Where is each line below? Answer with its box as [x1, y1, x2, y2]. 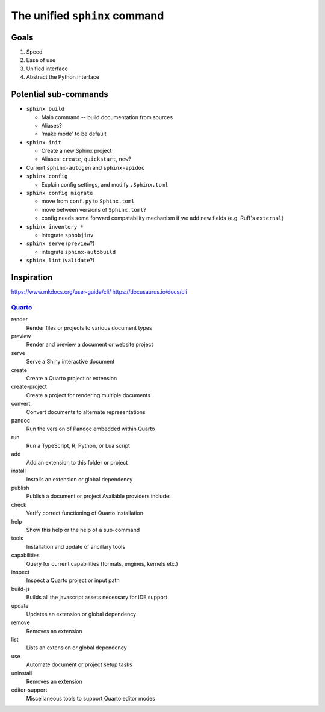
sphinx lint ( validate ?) [26, 256, 95, 264]
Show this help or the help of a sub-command [26, 526, 140, 533]
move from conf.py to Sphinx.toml [41, 197, 135, 205]
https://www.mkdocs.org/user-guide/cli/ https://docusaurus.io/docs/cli [11, 288, 188, 296]
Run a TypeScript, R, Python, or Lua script [26, 442, 131, 450]
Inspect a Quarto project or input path [26, 577, 120, 584]
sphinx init [26, 139, 61, 146]
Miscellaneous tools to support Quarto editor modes [26, 695, 156, 702]
